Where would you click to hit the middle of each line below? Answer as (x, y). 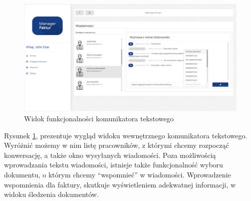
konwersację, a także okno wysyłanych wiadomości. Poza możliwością (110, 155)
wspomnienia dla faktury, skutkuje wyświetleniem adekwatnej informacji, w (120, 184)
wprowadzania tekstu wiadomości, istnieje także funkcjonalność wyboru (114, 165)
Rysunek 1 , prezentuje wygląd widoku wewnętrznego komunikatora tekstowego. (126, 135)
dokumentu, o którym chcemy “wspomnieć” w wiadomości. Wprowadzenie (117, 175)
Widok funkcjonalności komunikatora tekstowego (99, 119)
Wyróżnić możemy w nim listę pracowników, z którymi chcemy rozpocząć (116, 145)
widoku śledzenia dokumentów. (52, 194)
